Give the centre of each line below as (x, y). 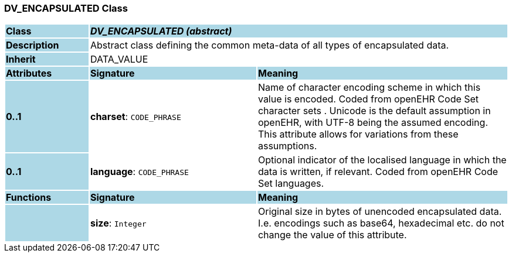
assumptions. (287, 146)
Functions (29, 198)
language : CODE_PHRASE (139, 172)
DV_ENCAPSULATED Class (66, 8)
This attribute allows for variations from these (358, 134)
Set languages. (291, 184)
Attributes (29, 73)
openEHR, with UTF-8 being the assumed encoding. (373, 123)
